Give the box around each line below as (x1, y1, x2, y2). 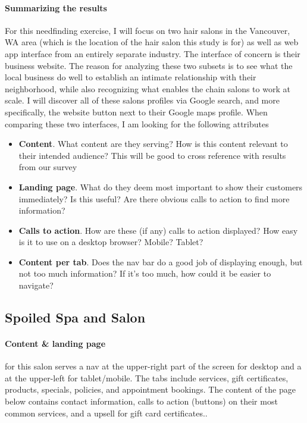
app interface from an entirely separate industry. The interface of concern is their (5, 47, 300, 59)
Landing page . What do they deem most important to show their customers (18, 180, 303, 193)
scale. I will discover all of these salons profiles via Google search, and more (5, 94, 280, 106)
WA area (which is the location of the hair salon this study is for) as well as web (5, 36, 299, 48)
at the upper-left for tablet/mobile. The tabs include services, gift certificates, (5, 371, 289, 384)
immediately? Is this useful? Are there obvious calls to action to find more (18, 192, 290, 205)
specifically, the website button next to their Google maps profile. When (5, 105, 268, 118)
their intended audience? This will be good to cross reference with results (18, 149, 286, 161)
